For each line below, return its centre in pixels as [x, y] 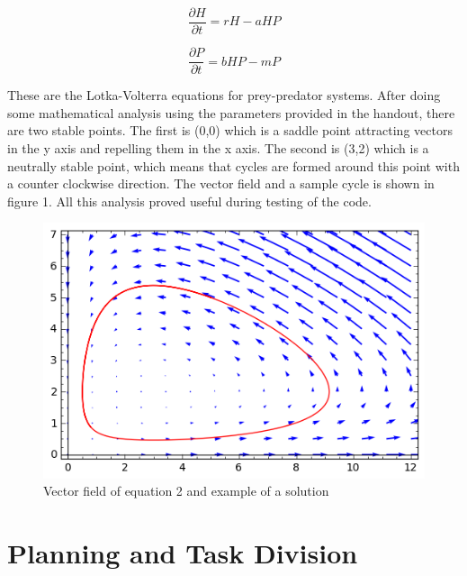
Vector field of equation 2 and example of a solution [186, 491]
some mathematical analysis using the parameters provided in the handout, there [231, 112]
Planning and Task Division [183, 552]
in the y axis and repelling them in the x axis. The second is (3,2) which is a [218, 147]
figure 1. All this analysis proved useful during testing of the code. [189, 201]
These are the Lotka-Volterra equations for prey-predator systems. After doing [224, 95]
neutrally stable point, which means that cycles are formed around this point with [233, 165]
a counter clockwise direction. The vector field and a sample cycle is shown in [221, 183]
